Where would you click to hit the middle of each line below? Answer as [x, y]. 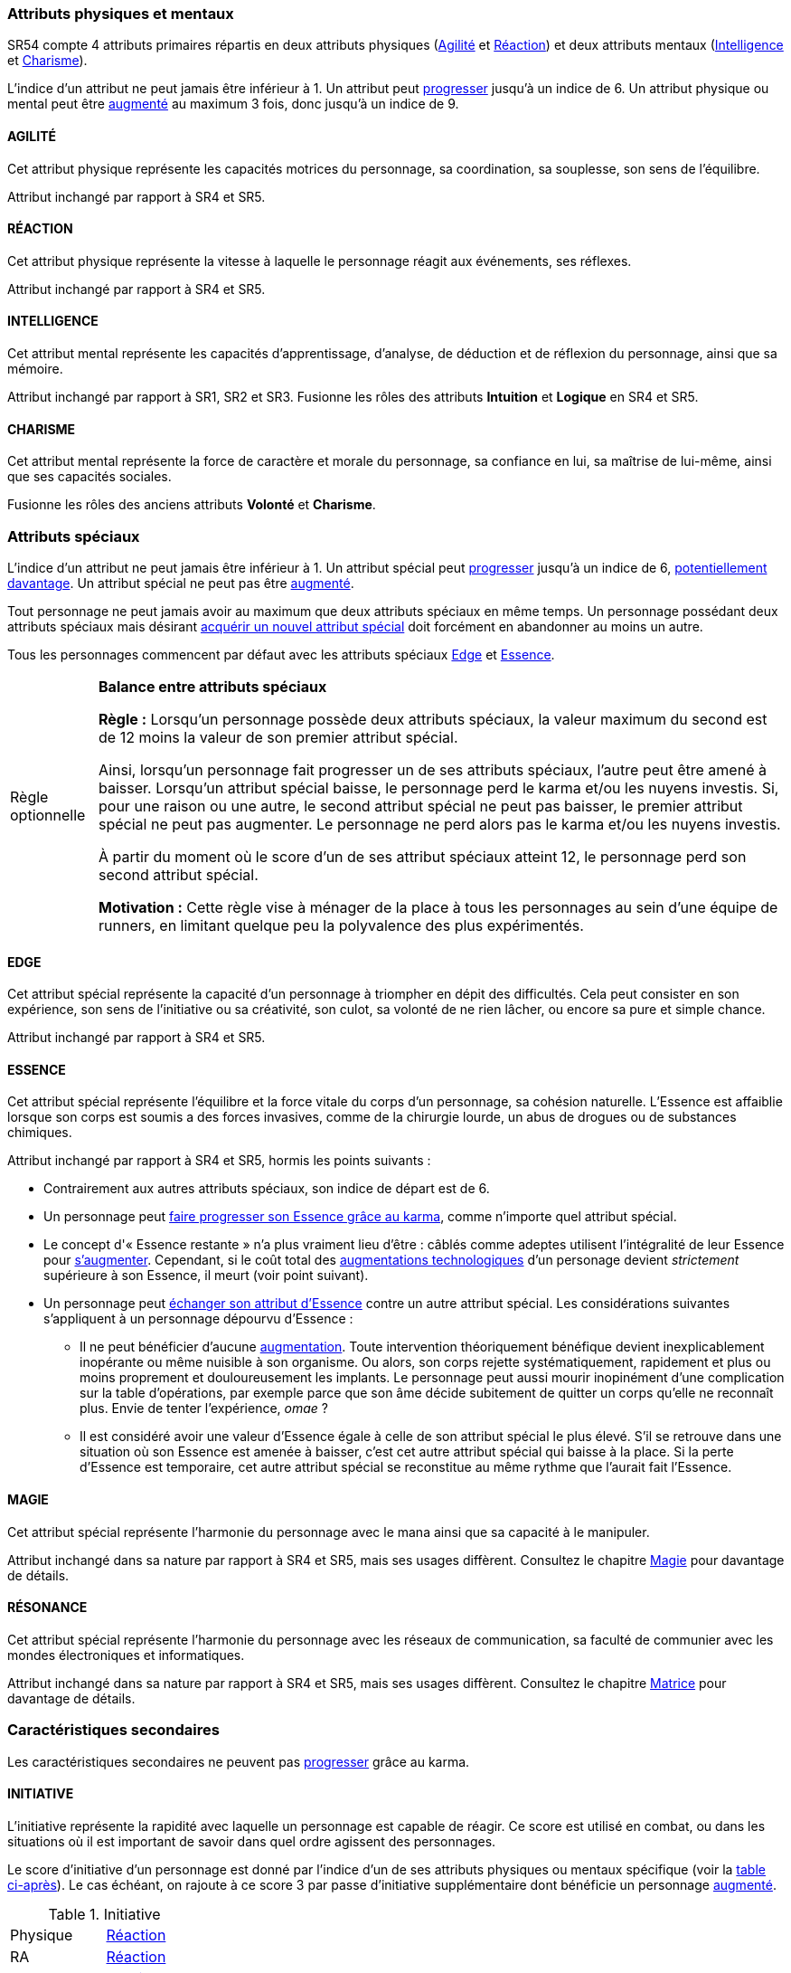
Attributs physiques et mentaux [121, 14]
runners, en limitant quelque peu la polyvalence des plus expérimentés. [341, 925]
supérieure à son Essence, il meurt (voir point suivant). [206, 1276]
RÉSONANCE [47, 1608]
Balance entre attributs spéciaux [213, 687]
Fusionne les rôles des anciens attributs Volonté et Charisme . [192, 505]
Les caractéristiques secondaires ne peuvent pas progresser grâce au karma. [239, 1761]
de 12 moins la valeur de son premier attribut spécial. [278, 737]
